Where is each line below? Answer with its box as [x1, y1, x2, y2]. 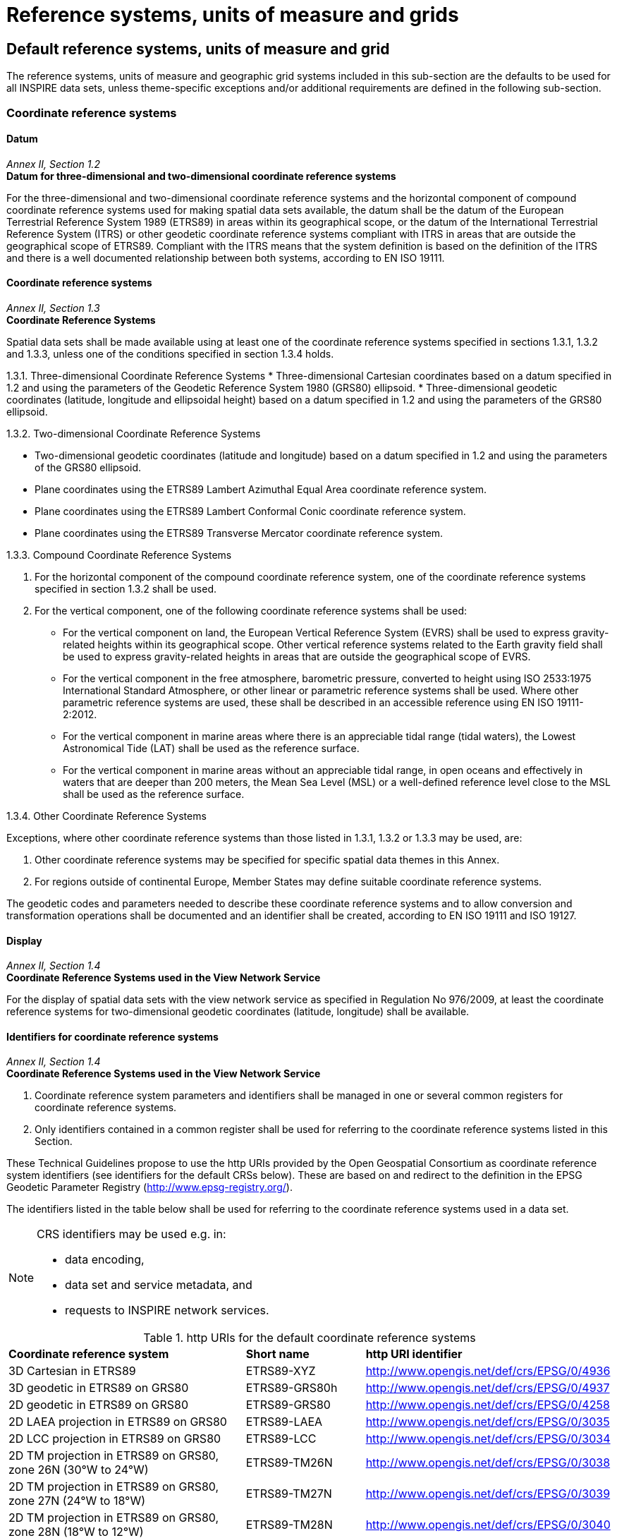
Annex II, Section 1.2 [6, 157, 100, 170]
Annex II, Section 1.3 [6, 301, 100, 314]
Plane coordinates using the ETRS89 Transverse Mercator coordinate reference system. [35, 526, 444, 539]
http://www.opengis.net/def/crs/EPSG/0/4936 [365, 1364, 611, 1379]
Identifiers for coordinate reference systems [6, 1030, 219, 1043]
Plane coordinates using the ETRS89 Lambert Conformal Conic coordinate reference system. [35, 504, 466, 517]
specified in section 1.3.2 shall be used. [35, 582, 217, 595]
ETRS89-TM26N [245, 1455, 333, 1470]
